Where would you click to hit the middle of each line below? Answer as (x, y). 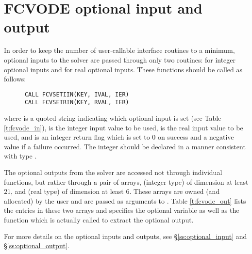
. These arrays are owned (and (175, 191)
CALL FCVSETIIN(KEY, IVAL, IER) (77, 94)
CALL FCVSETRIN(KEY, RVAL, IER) (77, 103)
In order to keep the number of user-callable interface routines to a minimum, (119, 50)
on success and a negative (196, 137)
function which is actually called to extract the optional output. (99, 219)
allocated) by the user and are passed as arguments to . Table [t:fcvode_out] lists (125, 200)
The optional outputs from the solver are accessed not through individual (113, 172)
